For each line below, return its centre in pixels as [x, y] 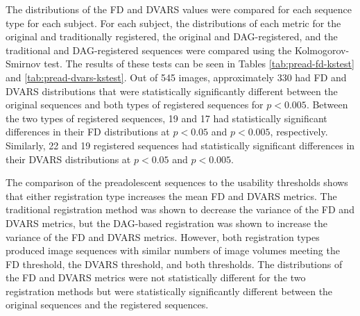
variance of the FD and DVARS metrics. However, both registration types [163, 236]
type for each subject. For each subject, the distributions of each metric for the [173, 23]
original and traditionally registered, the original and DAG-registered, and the [172, 36]
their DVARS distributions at [68, 159]
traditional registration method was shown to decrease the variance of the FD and [180, 209]
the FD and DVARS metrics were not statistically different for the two [156, 277]
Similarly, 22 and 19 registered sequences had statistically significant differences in [180, 145]
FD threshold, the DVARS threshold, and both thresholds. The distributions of [174, 264]
